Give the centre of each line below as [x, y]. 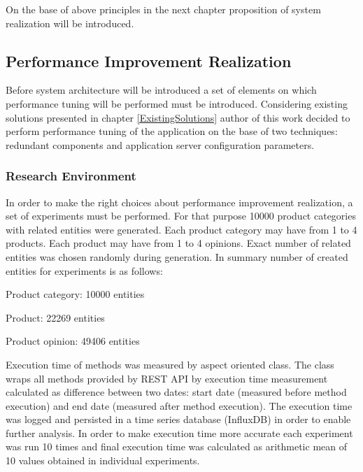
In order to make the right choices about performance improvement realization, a [179, 202]
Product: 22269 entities [55, 317]
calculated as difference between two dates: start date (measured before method [176, 392]
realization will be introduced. [70, 23]
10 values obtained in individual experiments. [103, 460]
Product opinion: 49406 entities [73, 341]
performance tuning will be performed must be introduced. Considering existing [177, 103]
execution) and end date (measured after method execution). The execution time [179, 405]
